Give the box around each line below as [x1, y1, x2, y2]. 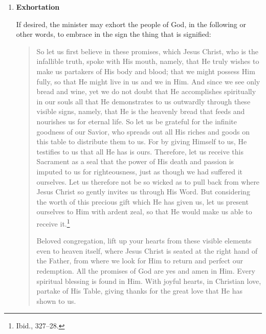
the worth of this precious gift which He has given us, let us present [36, 196, 249, 207]
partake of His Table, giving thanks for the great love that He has [36, 285, 243, 296]
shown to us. [36, 295, 76, 306]
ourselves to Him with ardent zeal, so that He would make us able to [36, 206, 252, 217]
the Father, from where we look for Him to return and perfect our [36, 255, 243, 266]
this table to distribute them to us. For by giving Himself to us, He [36, 136, 247, 147]
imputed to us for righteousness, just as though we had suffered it [36, 166, 242, 176]
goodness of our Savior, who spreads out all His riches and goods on [36, 126, 250, 137]
